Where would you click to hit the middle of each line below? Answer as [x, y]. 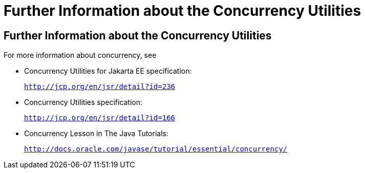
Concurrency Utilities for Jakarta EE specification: [108, 71]
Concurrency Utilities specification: [83, 102]
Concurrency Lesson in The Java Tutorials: [96, 134]
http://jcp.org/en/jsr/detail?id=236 [100, 87]
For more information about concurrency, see [80, 55]
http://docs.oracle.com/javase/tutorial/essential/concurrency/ [156, 149]
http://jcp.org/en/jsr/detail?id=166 [100, 118]
